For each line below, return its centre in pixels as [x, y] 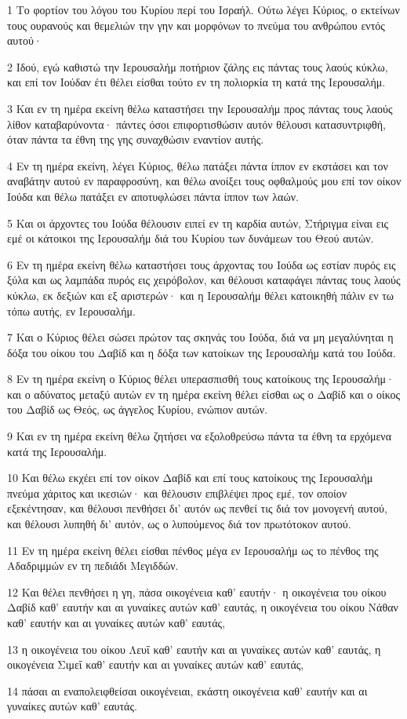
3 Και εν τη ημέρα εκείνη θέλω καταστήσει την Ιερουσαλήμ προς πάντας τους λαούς [200, 108]
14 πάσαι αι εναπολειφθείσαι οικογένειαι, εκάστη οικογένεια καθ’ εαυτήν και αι [187, 690]
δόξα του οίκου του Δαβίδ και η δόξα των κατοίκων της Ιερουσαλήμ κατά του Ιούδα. [202, 352]
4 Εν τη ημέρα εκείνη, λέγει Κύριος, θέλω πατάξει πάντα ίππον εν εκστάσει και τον [198, 165]
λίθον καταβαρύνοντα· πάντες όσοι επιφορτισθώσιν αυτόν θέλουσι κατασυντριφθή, [196, 124]
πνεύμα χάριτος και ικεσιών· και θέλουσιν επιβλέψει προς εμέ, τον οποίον [177, 493]
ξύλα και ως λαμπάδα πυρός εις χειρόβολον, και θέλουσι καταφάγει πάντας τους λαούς [204, 280]
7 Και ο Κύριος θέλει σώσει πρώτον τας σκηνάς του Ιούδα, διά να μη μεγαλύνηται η [200, 337]
